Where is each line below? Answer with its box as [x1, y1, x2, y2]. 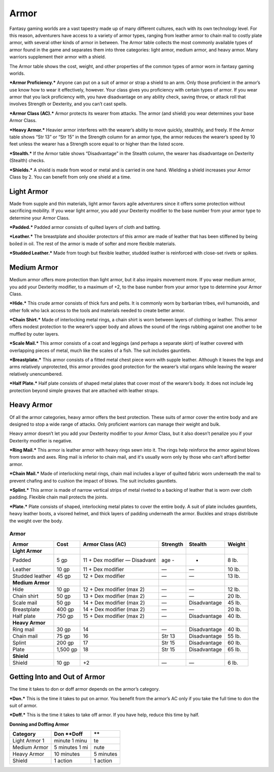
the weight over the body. [9, 518, 63, 524]
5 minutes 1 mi [54, 744, 88, 751]
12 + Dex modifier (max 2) [83, 585, 145, 592]
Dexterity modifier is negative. [9, 437, 73, 443]
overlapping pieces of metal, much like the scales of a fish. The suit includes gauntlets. [9, 347, 191, 353]
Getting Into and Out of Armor [9, 673, 106, 681]
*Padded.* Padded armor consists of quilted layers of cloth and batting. [9, 224, 161, 230]
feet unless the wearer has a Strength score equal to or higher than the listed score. [9, 141, 185, 147]
